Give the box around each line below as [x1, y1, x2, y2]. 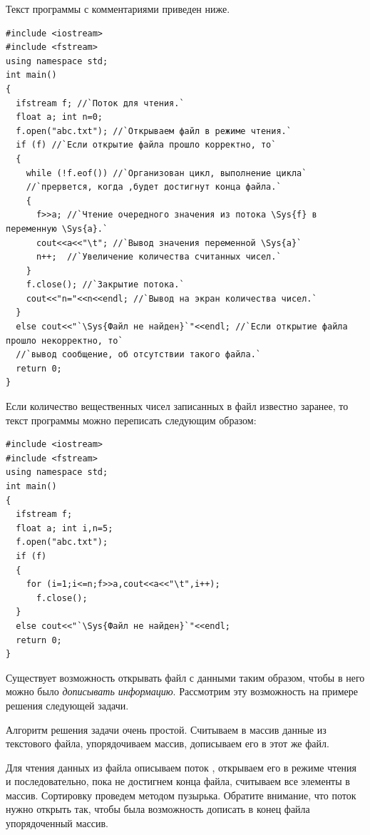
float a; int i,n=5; [16, 523, 113, 533]
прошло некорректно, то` [6, 335, 123, 346]
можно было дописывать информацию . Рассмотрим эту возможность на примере [6, 684, 359, 699]
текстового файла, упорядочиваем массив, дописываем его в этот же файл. [6, 736, 329, 751]
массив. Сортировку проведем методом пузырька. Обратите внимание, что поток [6, 787, 356, 802]
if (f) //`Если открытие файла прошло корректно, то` [16, 140, 277, 150]
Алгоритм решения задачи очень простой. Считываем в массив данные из [6, 722, 327, 737]
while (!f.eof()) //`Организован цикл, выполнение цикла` [26, 168, 307, 178]
